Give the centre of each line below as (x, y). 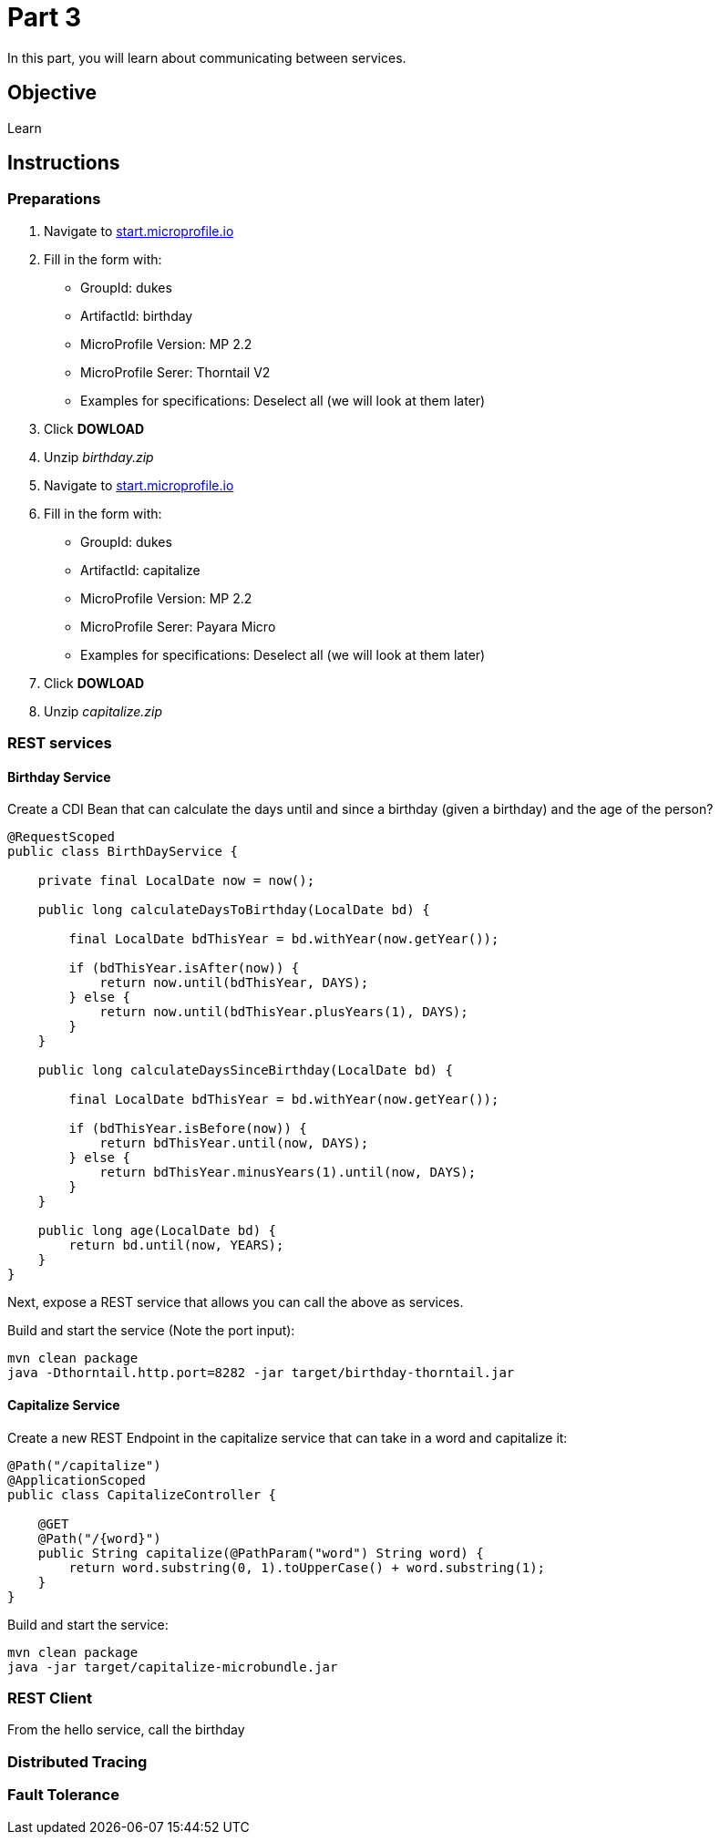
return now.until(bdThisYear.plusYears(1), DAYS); (284, 1012)
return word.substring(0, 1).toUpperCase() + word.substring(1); (307, 1567)
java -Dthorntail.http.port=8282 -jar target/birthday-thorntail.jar (261, 1373)
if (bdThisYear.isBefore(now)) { (188, 1129)
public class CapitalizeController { (142, 1494)
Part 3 (44, 17)
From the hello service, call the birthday (126, 1730)
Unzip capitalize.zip (103, 711)
